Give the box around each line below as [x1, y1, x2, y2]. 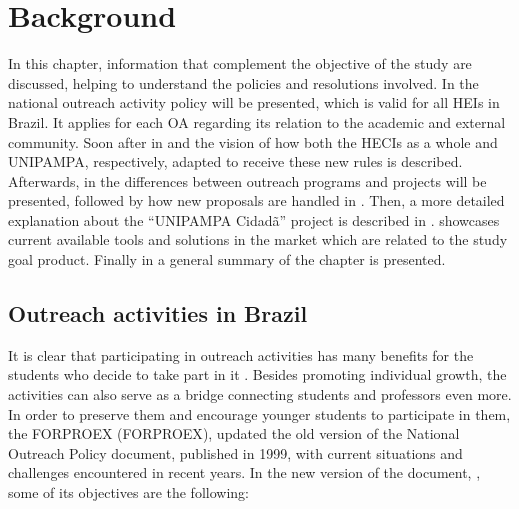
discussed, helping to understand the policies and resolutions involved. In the [8, 72, 479, 93]
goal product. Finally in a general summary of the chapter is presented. [8, 249, 446, 270]
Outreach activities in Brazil [8, 298, 308, 329]
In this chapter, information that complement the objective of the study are [8, 53, 472, 74]
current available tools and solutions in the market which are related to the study [8, 229, 508, 250]
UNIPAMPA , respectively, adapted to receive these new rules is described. [8, 151, 463, 172]
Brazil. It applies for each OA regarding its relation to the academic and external [8, 111, 506, 132]
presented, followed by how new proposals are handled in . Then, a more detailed [8, 190, 505, 211]
